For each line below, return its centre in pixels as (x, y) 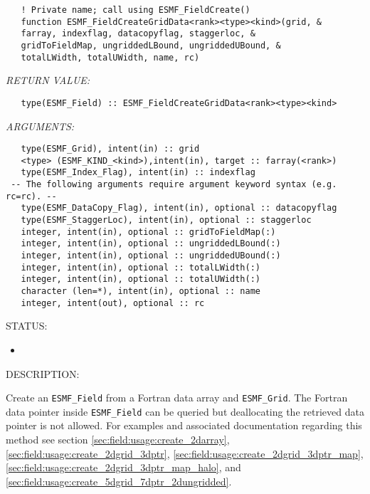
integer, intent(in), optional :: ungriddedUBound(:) (151, 256)
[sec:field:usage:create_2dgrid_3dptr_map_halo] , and (123, 467)
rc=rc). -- (31, 196)
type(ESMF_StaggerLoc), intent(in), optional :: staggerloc (166, 220)
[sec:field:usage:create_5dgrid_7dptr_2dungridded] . (119, 481)
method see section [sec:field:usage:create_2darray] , (118, 439)
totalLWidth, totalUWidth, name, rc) (110, 57)
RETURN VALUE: (48, 80)
